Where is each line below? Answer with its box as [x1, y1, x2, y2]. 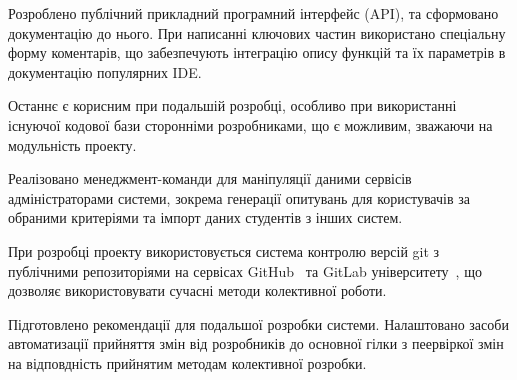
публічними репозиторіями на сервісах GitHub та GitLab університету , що [8, 260, 482, 281]
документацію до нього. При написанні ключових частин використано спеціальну [8, 22, 506, 43]
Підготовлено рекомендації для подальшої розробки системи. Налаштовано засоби [8, 313, 509, 334]
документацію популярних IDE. [8, 61, 202, 82]
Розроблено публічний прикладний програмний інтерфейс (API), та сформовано [8, 3, 499, 23]
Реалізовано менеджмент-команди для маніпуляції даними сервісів [8, 168, 412, 189]
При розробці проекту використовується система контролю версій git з [8, 240, 440, 261]
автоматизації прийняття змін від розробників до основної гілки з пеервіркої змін [8, 333, 504, 354]
